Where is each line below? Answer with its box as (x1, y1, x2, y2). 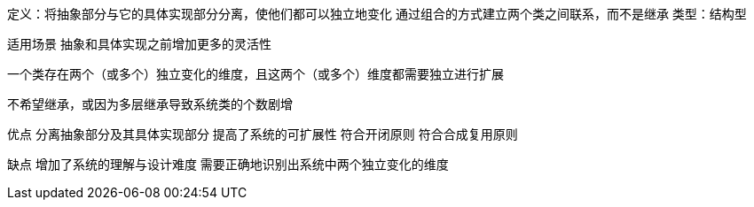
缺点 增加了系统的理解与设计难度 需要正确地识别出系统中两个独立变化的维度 (7, 157, 449, 172)
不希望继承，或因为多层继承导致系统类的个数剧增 (7, 96, 293, 111)
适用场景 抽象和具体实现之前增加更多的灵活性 (7, 36, 271, 51)
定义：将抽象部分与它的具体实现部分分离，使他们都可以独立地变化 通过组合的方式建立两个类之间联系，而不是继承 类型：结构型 (7, 6, 747, 21)
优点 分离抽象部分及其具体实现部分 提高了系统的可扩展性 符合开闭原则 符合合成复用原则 (7, 126, 518, 142)
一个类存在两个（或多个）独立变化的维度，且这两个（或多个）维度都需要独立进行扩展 (7, 66, 504, 81)
